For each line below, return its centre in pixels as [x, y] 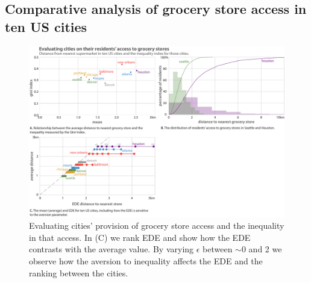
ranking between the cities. [79, 272]
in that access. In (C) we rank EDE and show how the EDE [140, 237]
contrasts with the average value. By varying [112, 249]
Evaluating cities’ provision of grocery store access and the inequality [157, 225]
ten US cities [46, 26]
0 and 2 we [262, 249]
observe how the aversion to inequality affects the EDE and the [146, 261]
